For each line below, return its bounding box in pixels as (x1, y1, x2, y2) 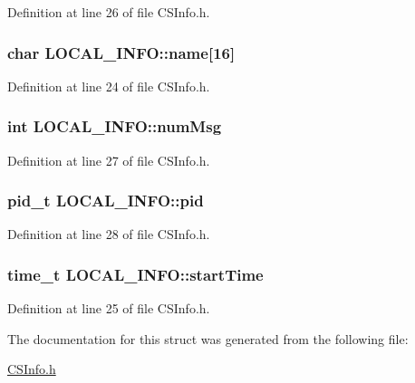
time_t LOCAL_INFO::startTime (7, 263, 264, 285)
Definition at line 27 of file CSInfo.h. (7, 150, 210, 169)
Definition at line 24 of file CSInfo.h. (7, 76, 210, 95)
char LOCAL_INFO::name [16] (7, 41, 236, 63)
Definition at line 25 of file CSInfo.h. (7, 299, 210, 318)
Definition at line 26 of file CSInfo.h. (7, 3, 210, 21)
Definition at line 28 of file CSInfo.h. (7, 225, 210, 244)
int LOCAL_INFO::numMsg (7, 115, 222, 138)
